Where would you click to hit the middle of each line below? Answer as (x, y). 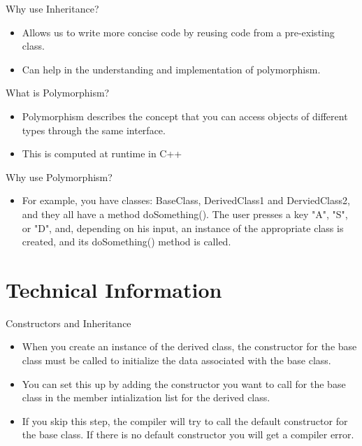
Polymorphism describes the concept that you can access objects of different (185, 116)
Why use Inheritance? (52, 8)
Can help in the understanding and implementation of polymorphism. (171, 69)
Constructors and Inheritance (68, 323)
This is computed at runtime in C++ (102, 153)
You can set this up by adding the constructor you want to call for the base (184, 383)
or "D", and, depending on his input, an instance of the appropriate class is (183, 228)
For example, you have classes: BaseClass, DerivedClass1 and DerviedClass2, (186, 200)
